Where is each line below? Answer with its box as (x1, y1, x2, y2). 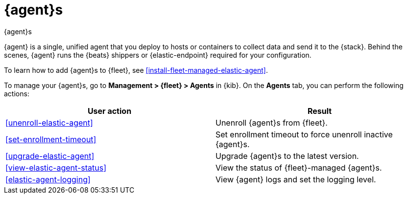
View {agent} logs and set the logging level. (215, 174, 376, 184)
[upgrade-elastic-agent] (5, 151, 95, 161)
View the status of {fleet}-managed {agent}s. (215, 162, 382, 173)
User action (87, 106, 132, 116)
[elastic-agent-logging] (5, 174, 91, 184)
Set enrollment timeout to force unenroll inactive (215, 129, 393, 139)
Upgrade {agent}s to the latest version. (215, 151, 359, 161)
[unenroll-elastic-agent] (5, 117, 93, 128)
